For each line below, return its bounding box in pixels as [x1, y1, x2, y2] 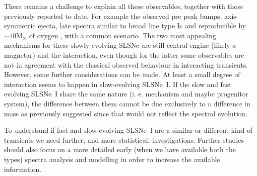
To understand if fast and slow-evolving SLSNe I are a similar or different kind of [4, 125, 253, 135]
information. [4, 164, 42, 174]
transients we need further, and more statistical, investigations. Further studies [4, 134, 244, 145]
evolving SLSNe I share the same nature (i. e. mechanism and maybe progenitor [4, 88, 249, 99]
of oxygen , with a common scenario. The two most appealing [29, 30, 216, 40]
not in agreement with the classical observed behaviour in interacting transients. [4, 59, 248, 70]
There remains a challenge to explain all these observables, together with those [4, 1, 244, 11]
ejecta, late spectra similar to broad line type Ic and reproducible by [38, 20, 246, 31]
